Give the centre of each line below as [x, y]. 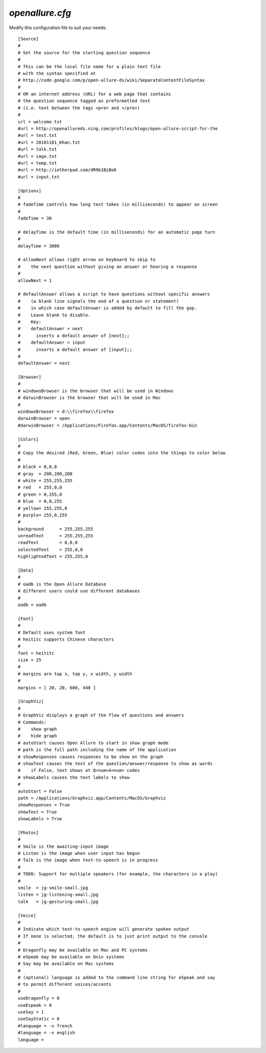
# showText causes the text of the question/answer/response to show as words [115, 763]
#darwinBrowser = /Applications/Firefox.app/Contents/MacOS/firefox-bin [107, 425]
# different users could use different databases [79, 591]
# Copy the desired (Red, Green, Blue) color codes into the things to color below [122, 453]
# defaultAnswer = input [52, 343]
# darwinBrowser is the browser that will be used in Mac [89, 398]
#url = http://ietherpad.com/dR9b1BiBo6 [67, 170]
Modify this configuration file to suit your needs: [58, 28]
